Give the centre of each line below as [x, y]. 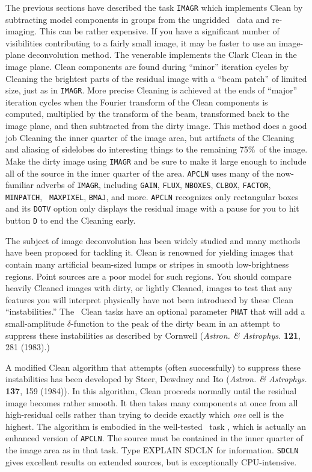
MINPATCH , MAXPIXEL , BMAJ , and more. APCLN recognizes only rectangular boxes [152, 196]
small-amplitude [35, 323]
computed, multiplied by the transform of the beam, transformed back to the [148, 114]
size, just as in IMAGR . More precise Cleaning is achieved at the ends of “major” [151, 90]
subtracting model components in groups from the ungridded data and [138, 19]
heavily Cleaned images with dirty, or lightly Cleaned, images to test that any [149, 288]
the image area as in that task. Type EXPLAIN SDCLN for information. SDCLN [152, 450]
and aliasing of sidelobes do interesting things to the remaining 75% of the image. [157, 149]
